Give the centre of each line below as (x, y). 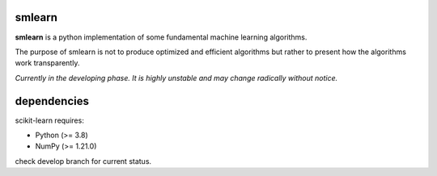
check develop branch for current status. (83, 161)
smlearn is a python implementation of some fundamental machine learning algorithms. (161, 37)
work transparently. (47, 63)
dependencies (52, 101)
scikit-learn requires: (49, 120)
